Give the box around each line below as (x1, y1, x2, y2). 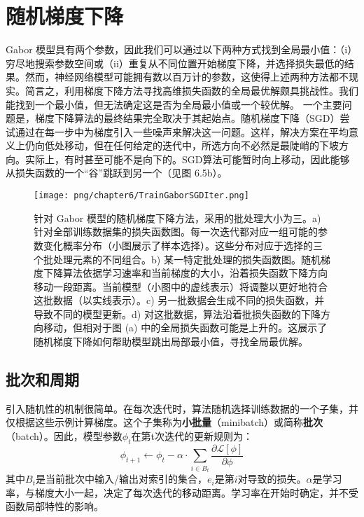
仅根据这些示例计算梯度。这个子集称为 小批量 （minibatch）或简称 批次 (6, 415, 323, 429)
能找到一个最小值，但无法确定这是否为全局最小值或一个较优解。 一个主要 (6, 97, 342, 111)
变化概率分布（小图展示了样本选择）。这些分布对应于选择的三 (43, 237, 323, 252)
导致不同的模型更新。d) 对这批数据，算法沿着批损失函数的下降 (34, 306, 321, 321)
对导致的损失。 (237, 471, 307, 486)
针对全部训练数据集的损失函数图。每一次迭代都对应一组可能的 (34, 224, 318, 239)
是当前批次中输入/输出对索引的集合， (35, 471, 207, 486)
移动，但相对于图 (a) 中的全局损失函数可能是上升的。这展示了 (43, 320, 328, 335)
